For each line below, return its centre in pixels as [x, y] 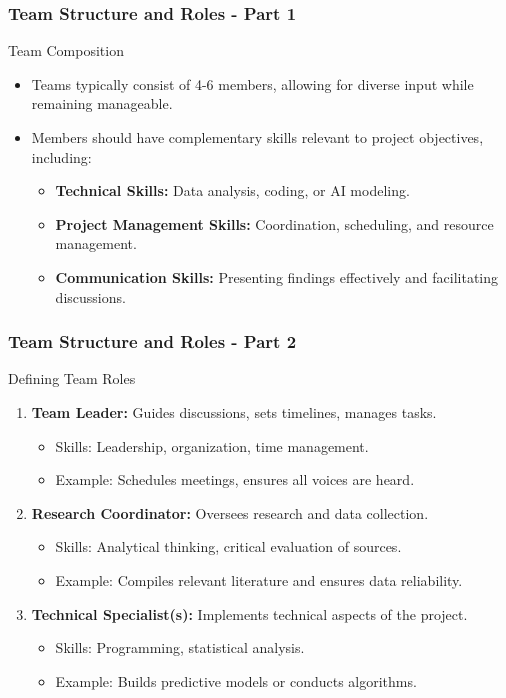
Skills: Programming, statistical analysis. [180, 647]
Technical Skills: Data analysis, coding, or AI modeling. [232, 190]
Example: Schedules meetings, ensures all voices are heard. [235, 479]
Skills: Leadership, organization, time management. [212, 445]
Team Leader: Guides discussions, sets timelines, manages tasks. [234, 411]
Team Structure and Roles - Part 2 [152, 341]
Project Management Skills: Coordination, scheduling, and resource [274, 223]
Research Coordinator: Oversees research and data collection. [230, 512]
